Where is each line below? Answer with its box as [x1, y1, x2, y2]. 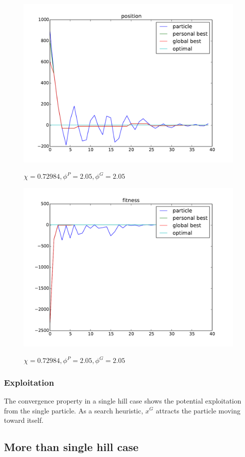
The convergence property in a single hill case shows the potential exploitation [4, 395, 242, 406]
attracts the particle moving [156, 405, 241, 415]
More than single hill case [4, 439, 139, 455]
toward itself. [4, 415, 43, 425]
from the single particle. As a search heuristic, [4, 405, 143, 415]
